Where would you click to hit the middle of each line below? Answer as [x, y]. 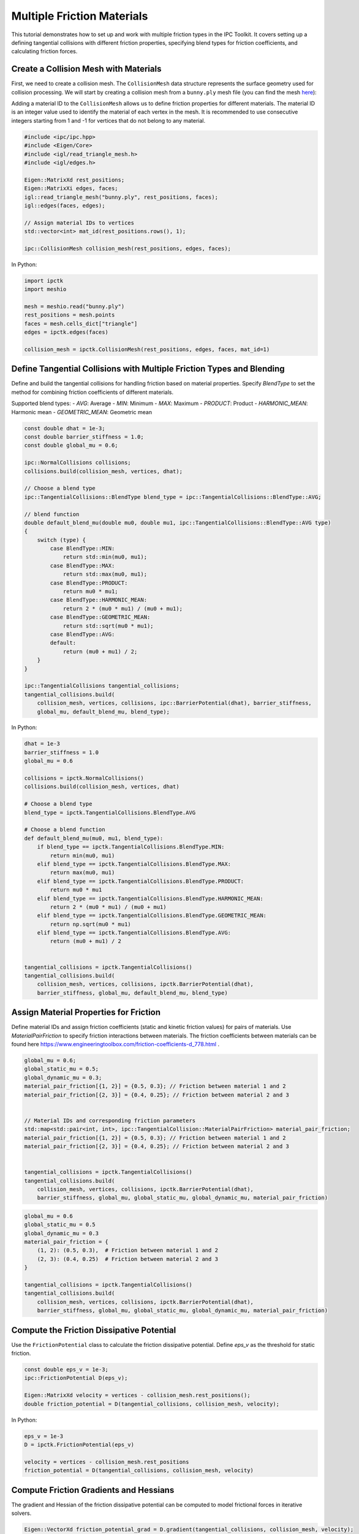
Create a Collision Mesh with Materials [86, 69]
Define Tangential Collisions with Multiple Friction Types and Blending [148, 369]
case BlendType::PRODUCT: [89, 583]
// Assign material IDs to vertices [79, 223]
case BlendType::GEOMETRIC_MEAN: [100, 617]
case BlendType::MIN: [82, 549]
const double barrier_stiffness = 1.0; [84, 437]
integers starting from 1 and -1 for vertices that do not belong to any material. [108, 120]
